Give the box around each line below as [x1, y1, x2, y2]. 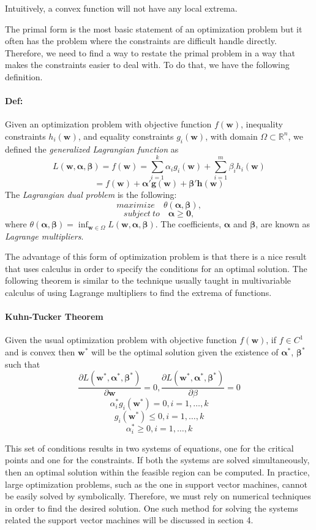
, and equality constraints [78, 129, 174, 142]
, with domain [205, 129, 258, 142]
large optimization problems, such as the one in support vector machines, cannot [5, 477, 308, 490]
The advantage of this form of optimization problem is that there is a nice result [5, 250, 307, 263]
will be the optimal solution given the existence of [91, 346, 279, 358]
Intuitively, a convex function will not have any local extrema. [5, 2, 238, 14]
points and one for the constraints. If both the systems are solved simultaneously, [5, 453, 310, 466]
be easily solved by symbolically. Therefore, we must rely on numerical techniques [5, 490, 311, 502]
